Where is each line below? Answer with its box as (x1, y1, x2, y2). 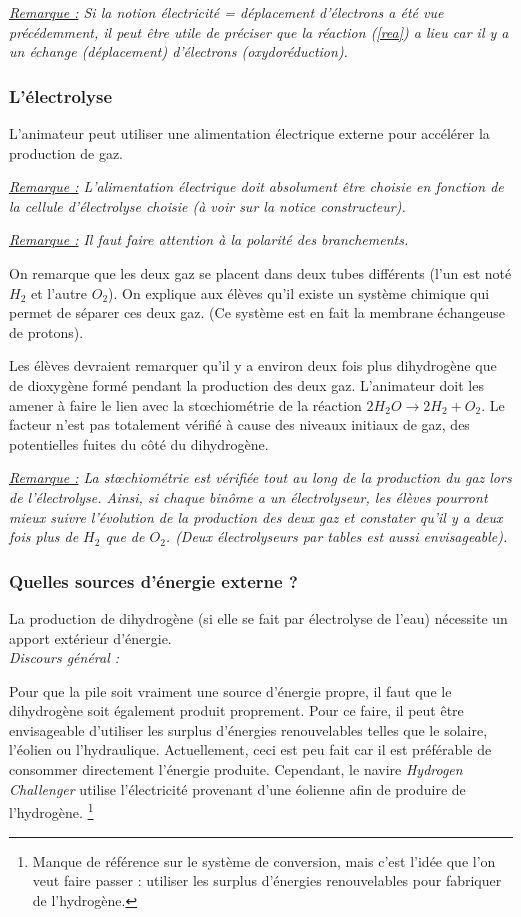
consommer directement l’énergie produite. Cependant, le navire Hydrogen (9, 759, 463, 780)
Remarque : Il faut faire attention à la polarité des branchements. (9, 229, 409, 250)
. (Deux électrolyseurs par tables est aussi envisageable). (165, 526, 508, 547)
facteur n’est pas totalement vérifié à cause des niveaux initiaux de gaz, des (9, 414, 470, 435)
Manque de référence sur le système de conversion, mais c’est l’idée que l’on (32, 850, 496, 871)
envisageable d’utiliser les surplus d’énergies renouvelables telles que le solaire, (9, 719, 488, 740)
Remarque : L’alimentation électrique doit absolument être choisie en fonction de (9, 176, 504, 197)
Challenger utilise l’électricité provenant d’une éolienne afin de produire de (9, 778, 466, 799)
